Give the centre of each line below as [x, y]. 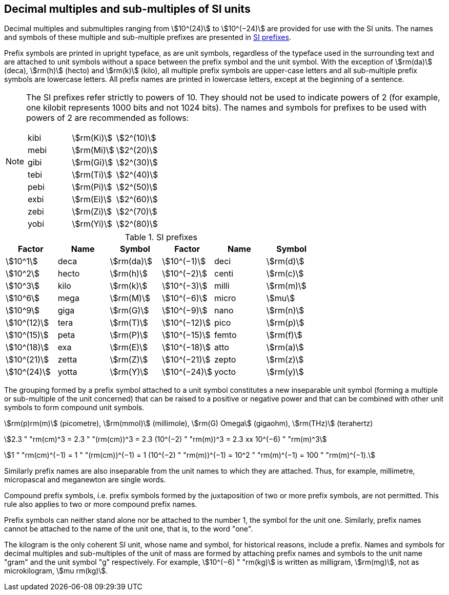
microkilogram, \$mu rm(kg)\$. [56, 571]
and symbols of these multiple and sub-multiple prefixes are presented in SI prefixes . [148, 37]
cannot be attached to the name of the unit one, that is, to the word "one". [129, 529]
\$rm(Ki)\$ [92, 138]
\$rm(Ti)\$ [92, 175]
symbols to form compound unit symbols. [74, 408]
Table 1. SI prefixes [161, 237]
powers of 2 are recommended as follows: [108, 118]
